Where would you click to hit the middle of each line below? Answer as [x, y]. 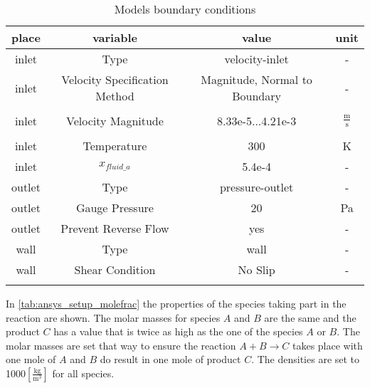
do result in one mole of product [170, 359]
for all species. [83, 373]
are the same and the [310, 317]
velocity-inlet [257, 59]
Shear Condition [115, 269]
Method [115, 96]
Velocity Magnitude [115, 121]
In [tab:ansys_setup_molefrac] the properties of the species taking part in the [176, 303]
